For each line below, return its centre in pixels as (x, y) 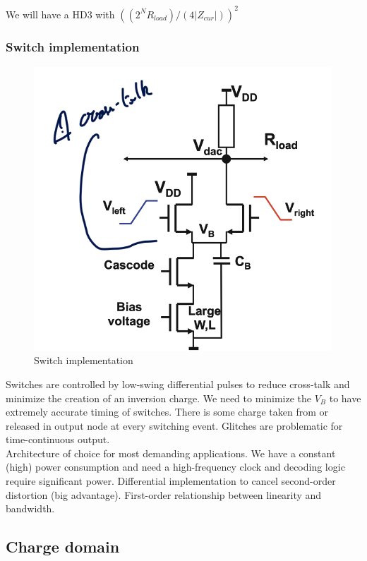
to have (345, 398)
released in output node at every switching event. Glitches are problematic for (174, 425)
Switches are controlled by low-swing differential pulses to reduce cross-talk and (178, 384)
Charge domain (63, 547)
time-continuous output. (58, 439)
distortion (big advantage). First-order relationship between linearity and (164, 494)
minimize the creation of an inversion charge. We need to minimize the (158, 398)
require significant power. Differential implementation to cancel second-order (171, 481)
